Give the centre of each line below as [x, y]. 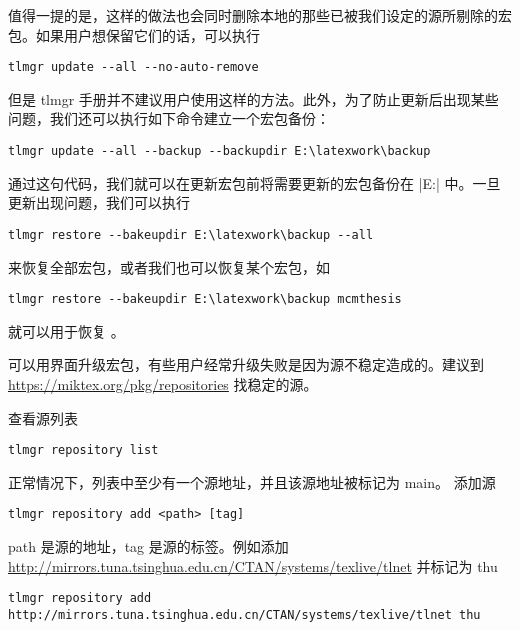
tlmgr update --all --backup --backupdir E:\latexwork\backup [219, 151]
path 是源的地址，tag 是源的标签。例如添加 [148, 546]
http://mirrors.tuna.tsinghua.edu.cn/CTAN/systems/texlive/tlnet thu [244, 614]
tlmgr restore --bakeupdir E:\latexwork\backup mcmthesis [205, 299]
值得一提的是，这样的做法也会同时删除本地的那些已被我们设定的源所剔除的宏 [260, 15]
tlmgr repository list [83, 450]
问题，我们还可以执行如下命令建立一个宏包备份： [169, 118]
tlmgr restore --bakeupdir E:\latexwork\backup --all [191, 234]
